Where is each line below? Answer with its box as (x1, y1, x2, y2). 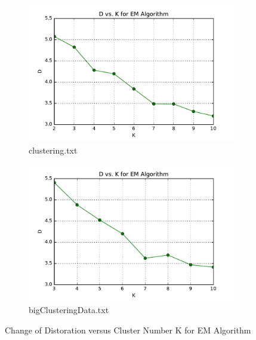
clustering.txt (29, 143, 78, 156)
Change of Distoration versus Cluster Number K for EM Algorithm (5, 324, 251, 336)
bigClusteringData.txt (29, 304, 109, 316)
